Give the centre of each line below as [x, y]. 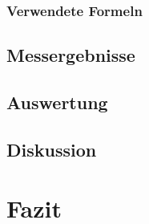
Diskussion [52, 149]
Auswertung [57, 102]
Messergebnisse [71, 55]
